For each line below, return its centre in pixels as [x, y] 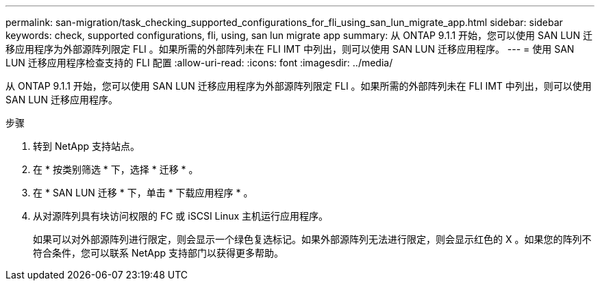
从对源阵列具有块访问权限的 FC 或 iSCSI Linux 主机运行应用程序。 [181, 216]
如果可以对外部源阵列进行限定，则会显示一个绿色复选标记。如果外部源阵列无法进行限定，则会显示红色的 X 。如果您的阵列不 [312, 239]
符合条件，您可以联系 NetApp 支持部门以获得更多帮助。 [158, 253]
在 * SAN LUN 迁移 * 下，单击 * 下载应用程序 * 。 [143, 193]
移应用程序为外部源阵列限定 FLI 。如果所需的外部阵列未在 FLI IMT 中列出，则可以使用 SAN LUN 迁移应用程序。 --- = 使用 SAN [290, 49]
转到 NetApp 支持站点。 [86, 146]
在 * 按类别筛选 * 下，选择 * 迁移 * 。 [116, 169]
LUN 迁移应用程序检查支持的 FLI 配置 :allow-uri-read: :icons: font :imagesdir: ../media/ [199, 63]
